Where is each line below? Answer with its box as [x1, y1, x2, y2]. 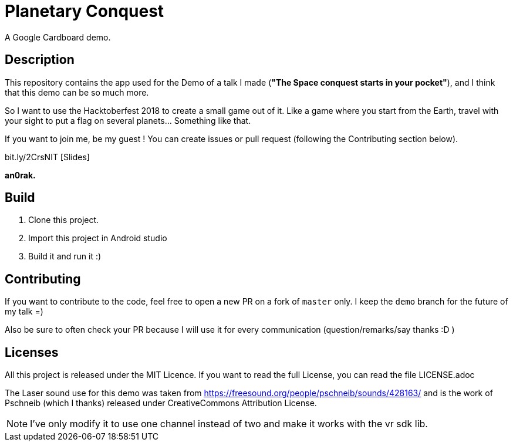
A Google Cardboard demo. [5, 32, 111, 42]
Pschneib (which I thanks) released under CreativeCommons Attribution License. [5, 398, 317, 408]
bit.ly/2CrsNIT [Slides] [5, 151, 90, 162]
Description [5, 52, 75, 67]
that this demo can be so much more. [5, 87, 149, 97]
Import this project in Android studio [28, 233, 167, 244]
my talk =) [5, 306, 43, 317]
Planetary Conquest [5, 1, 164, 21]
